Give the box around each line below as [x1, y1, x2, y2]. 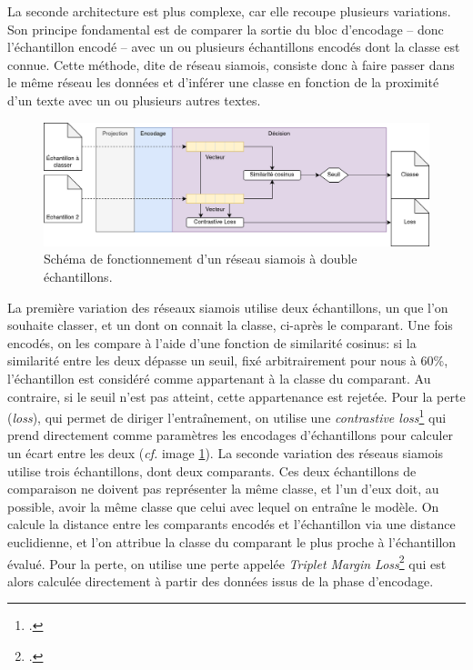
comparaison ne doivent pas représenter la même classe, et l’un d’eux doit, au [7, 479, 439, 498]
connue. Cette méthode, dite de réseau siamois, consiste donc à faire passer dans [7, 55, 455, 74]
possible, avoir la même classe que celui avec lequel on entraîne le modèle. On [7, 496, 439, 515]
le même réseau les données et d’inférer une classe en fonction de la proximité [7, 73, 439, 92]
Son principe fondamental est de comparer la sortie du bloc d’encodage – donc [7, 19, 444, 38]
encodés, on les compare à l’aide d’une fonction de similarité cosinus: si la [7, 333, 417, 352]
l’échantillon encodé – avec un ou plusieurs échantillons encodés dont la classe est [7, 37, 460, 56]
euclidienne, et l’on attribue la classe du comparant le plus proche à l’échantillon [7, 532, 457, 551]
